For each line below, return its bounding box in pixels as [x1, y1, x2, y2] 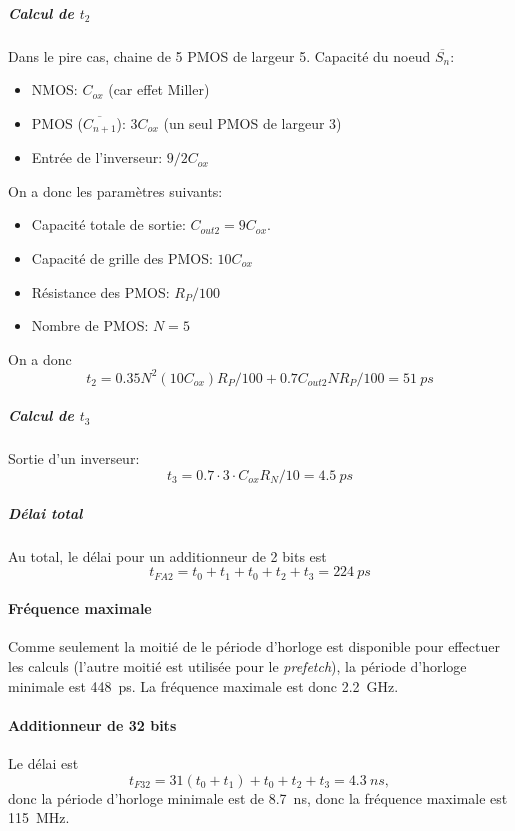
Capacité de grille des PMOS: [31, 247, 213, 268]
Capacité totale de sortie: [31, 214, 186, 235]
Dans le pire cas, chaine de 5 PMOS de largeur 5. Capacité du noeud [8, 45, 431, 66]
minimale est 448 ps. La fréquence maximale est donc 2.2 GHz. [8, 675, 399, 696]
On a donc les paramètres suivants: [8, 180, 223, 201]
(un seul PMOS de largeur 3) [163, 112, 342, 133]
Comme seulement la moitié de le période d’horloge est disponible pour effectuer [8, 636, 500, 657]
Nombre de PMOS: [31, 315, 149, 336]
